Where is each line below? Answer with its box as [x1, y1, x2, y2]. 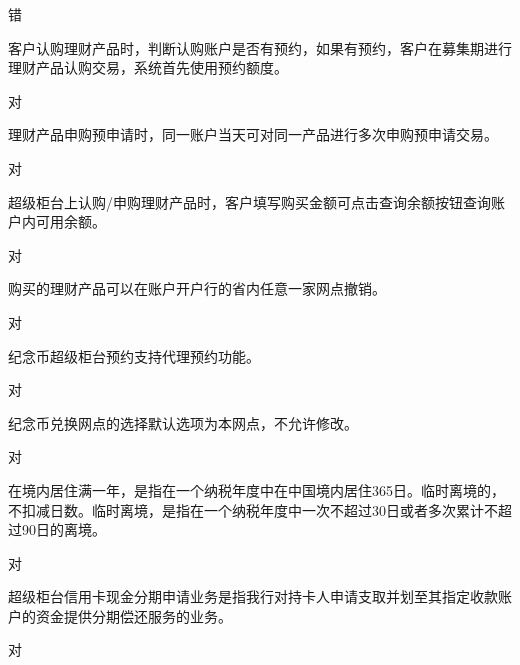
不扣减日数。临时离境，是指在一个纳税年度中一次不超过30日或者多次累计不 [8, 499, 498, 520]
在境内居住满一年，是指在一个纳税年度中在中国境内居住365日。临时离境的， [8, 479, 505, 500]
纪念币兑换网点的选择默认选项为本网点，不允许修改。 [8, 412, 358, 433]
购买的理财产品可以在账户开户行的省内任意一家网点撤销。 [8, 278, 386, 299]
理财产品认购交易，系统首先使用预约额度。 [8, 57, 288, 78]
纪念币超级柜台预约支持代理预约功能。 [8, 345, 260, 366]
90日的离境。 [21, 519, 106, 540]
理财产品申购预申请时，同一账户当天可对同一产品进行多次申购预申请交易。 [8, 124, 498, 145]
